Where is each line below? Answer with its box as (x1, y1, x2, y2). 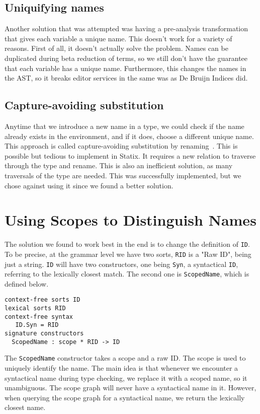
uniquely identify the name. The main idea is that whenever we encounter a (5, 363, 238, 373)
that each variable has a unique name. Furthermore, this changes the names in (5, 62, 246, 73)
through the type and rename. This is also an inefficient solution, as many (5, 160, 233, 171)
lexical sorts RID (5, 305, 66, 312)
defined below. (5, 278, 49, 289)
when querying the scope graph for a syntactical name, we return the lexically (5, 392, 245, 402)
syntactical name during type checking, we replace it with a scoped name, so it (5, 372, 247, 383)
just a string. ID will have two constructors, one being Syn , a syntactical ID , (5, 258, 238, 269)
